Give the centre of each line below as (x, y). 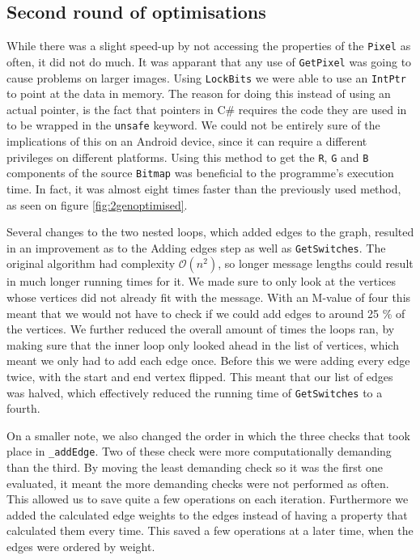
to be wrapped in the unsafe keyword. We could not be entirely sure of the (193, 125)
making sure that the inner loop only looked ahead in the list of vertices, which (203, 344)
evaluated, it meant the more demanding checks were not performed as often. (198, 483)
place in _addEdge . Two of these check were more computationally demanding (199, 451)
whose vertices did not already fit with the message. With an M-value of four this (209, 297)
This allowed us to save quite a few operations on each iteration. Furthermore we (208, 499)
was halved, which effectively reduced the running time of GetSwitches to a (195, 392)
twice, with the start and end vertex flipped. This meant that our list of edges (200, 376)
